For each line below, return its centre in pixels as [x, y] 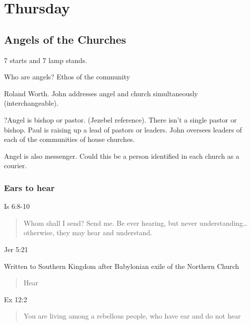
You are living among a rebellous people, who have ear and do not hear [132, 316]
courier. [15, 165]
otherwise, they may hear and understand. [88, 232]
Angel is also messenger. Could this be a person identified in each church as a [122, 156]
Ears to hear [29, 187]
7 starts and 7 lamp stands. [46, 60]
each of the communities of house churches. [69, 139]
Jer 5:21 [16, 249]
